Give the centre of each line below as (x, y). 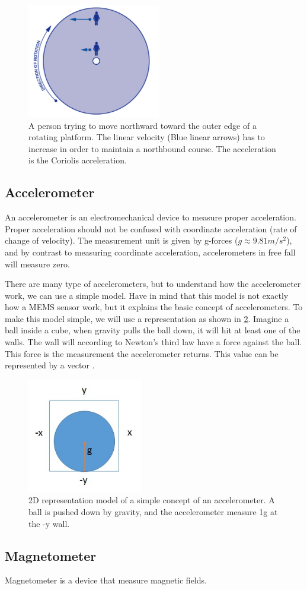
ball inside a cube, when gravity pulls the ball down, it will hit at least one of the (153, 330)
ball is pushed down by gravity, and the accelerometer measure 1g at (153, 512)
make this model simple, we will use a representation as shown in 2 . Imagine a (147, 318)
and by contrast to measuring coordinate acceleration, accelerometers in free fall (150, 252)
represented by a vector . (50, 365)
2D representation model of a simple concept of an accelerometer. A (152, 500)
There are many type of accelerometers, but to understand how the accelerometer (153, 284)
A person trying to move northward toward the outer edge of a (143, 125)
